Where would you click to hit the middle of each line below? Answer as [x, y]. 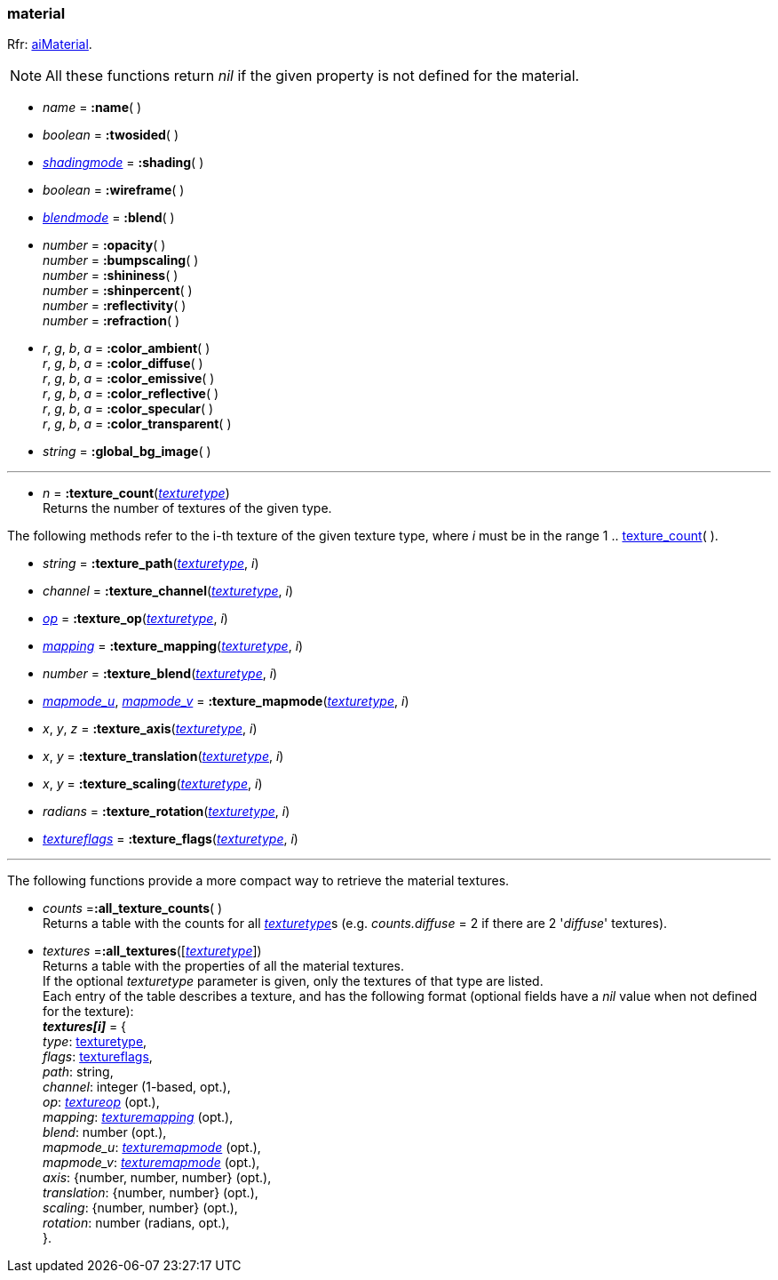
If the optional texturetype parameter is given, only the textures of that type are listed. [293, 981]
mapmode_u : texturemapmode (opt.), [152, 1148]
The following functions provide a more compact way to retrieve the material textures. [258, 881]
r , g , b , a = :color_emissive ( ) [129, 379]
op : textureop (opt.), [101, 1102]
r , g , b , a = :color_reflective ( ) [131, 394]
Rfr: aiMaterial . [50, 44]
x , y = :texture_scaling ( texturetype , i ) [153, 784]
